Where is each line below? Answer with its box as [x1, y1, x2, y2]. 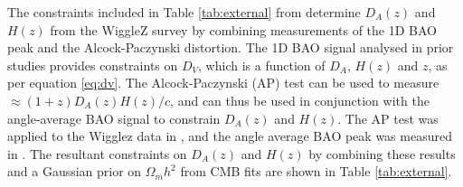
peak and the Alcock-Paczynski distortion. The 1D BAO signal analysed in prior [7, 38, 454, 57]
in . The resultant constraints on [7, 144, 187, 163]
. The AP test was [337, 108, 439, 127]
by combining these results [308, 144, 456, 163]
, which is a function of [198, 55, 326, 74]
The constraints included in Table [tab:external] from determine [7, 3, 361, 21]
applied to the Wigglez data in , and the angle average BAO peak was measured [7, 126, 452, 145]
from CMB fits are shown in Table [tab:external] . [180, 162, 452, 181]
